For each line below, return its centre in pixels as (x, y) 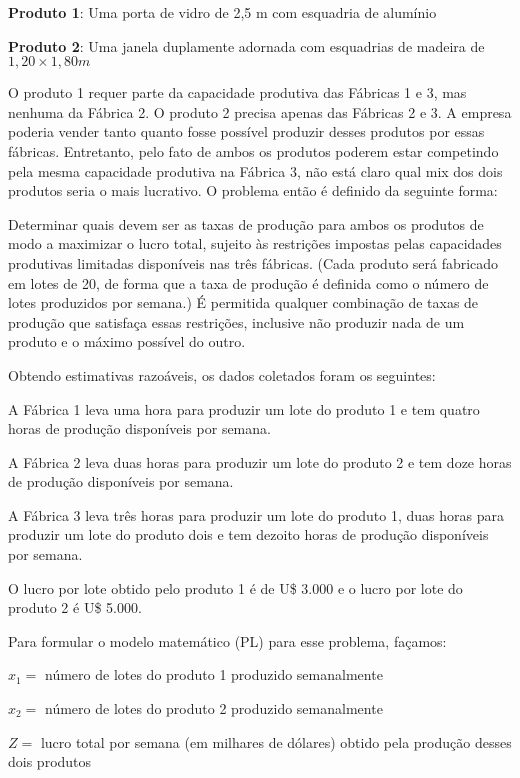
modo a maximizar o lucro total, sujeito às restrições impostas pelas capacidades (255, 243)
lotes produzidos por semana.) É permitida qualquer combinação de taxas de (243, 302)
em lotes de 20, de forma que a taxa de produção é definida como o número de (248, 282)
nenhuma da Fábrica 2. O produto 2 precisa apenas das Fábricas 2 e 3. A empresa (260, 111)
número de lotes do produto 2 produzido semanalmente (214, 708)
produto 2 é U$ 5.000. (75, 607)
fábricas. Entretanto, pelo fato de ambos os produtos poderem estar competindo (253, 150)
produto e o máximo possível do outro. (127, 341)
